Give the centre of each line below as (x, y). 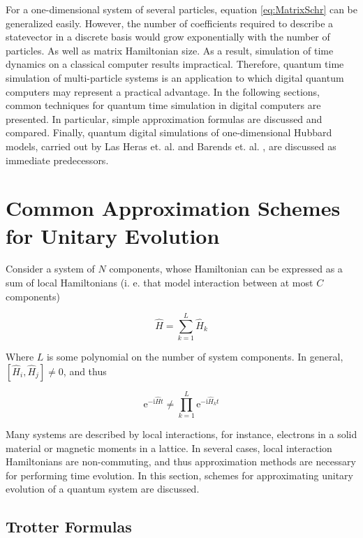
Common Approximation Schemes (173, 208)
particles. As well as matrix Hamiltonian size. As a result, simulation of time (170, 50)
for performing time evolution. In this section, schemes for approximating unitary (179, 475)
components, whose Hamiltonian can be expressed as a (226, 269)
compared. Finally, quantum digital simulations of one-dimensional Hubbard (169, 132)
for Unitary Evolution (113, 235)
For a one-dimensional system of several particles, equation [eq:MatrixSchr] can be (182, 9)
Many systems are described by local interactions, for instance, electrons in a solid (181, 434)
